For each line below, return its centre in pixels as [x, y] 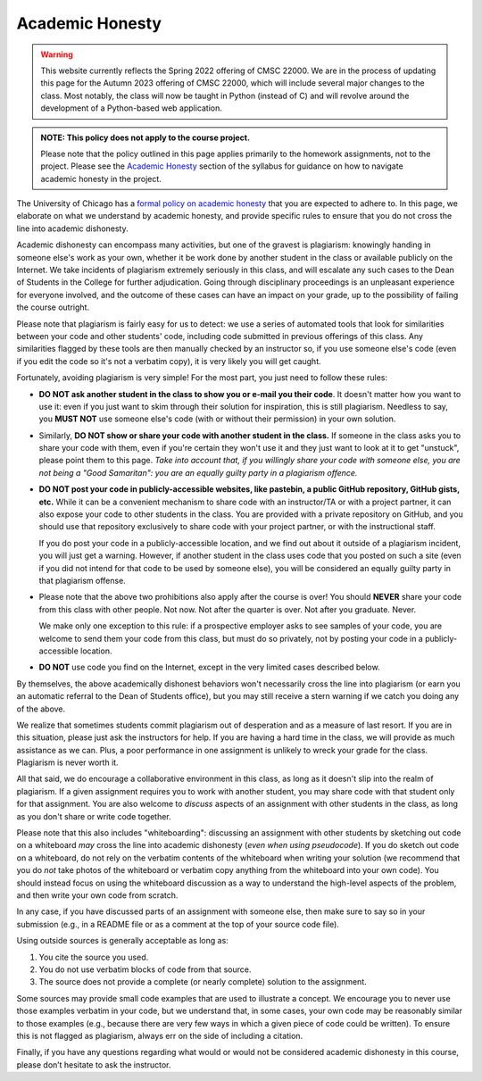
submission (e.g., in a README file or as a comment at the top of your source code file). [178, 924]
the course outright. [53, 307]
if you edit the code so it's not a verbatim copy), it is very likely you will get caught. [169, 361]
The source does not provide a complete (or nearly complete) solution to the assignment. [203, 982]
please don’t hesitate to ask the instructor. [94, 1064]
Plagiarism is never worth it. [68, 762]
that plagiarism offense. [83, 581]
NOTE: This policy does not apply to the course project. [145, 137]
